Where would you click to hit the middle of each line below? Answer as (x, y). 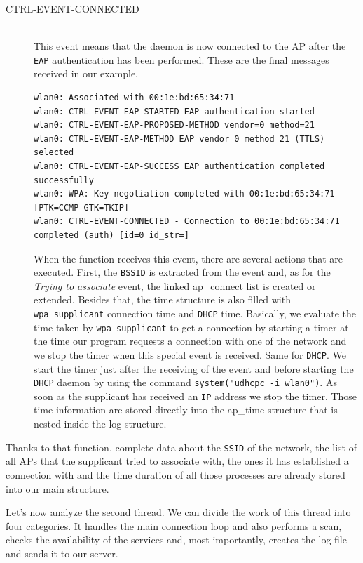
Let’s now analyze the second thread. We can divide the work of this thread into (178, 512)
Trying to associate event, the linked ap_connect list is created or (175, 285)
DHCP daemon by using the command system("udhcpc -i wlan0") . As (185, 382)
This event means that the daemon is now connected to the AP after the (190, 46)
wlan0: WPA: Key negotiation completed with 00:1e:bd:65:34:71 (184, 194)
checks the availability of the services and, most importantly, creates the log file (176, 539)
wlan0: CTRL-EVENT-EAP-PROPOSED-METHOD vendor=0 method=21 (174, 125)
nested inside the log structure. (100, 424)
